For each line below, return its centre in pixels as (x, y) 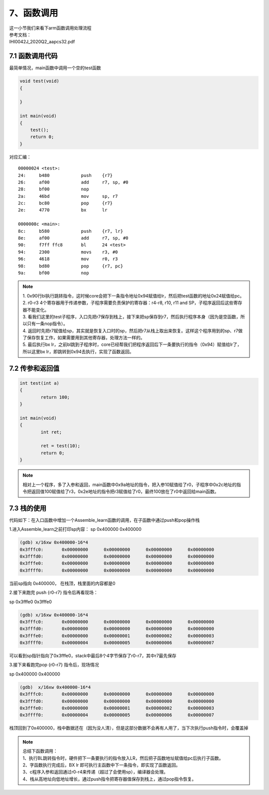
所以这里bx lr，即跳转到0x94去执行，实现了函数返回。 (78, 351)
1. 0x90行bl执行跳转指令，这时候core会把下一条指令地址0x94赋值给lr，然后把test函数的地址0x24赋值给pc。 (134, 296)
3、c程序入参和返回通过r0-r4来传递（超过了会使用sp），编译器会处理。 (95, 772)
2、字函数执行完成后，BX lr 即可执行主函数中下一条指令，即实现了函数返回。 (101, 765)
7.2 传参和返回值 (34, 368)
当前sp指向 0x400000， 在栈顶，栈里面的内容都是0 (62, 583)
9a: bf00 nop (54, 273)
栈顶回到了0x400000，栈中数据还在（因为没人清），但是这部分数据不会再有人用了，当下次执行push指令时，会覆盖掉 (129, 728)
